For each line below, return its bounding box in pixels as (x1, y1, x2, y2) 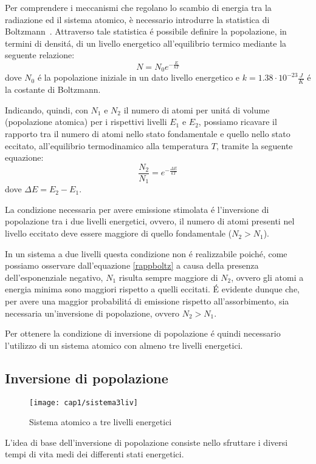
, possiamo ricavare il (198, 115, 277, 128)
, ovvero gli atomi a (231, 271, 304, 283)
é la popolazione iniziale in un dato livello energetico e (37, 71, 240, 84)
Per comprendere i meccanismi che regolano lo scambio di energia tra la (5, 1, 272, 13)
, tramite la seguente (216, 139, 293, 152)
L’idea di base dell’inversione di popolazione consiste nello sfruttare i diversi (5, 435, 288, 448)
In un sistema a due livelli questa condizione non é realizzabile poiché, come (5, 247, 287, 260)
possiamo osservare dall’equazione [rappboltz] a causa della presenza (5, 259, 259, 272)
